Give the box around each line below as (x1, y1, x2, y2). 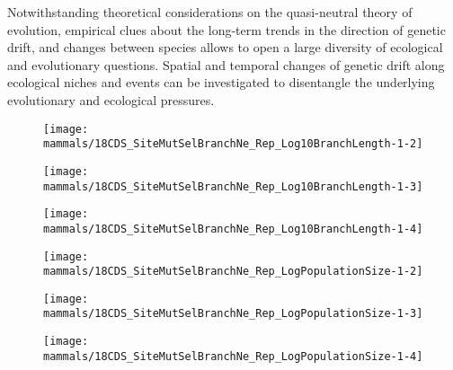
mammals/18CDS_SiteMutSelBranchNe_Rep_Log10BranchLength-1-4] (43, 222, 423, 235)
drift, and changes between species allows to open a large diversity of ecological (7, 38, 443, 57)
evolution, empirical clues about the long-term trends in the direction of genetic (7, 20, 446, 39)
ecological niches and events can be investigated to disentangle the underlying (7, 73, 435, 92)
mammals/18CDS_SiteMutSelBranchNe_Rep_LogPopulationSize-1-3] (43, 307, 423, 321)
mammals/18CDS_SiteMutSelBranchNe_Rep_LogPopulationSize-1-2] (43, 265, 423, 278)
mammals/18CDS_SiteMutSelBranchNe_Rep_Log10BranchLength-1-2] (43, 137, 423, 151)
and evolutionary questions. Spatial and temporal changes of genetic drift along (7, 55, 445, 74)
